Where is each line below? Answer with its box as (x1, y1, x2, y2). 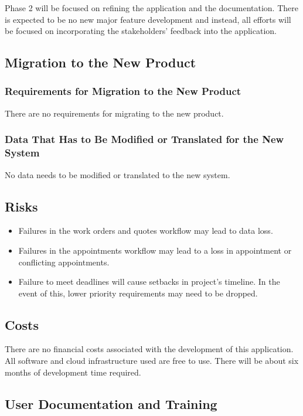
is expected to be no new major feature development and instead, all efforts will (5, 13, 291, 25)
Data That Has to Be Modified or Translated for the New (5, 132, 284, 146)
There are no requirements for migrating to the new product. (5, 107, 224, 119)
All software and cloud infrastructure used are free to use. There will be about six (5, 354, 299, 367)
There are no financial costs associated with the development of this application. (5, 343, 294, 355)
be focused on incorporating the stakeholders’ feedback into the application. (5, 25, 277, 37)
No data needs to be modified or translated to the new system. (5, 168, 230, 180)
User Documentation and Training (5, 394, 217, 412)
